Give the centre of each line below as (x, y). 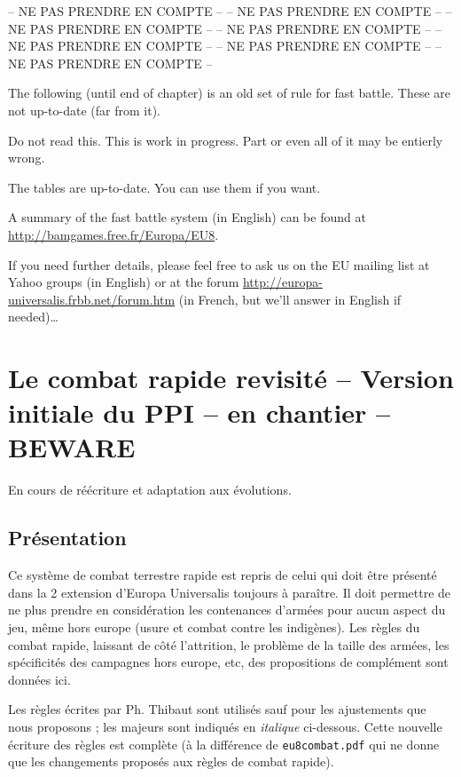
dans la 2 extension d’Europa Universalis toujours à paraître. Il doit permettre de (230, 592)
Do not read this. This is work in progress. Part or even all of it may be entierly (226, 140)
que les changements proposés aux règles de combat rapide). (171, 761)
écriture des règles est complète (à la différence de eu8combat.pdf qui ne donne (224, 744)
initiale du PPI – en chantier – (199, 412)
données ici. (39, 679)
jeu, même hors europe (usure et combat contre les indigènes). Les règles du (214, 626)
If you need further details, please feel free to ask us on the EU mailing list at (219, 264)
